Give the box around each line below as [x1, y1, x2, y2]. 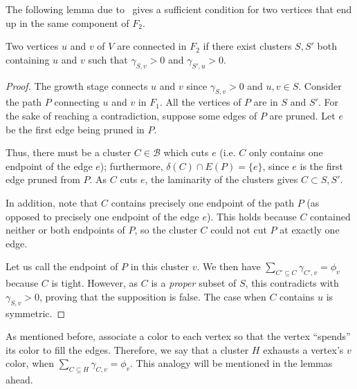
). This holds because [207, 209, 297, 223]
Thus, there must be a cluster [6, 145, 131, 160]
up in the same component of [6, 15, 129, 30]
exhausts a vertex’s [263, 342, 344, 357]
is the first [300, 158, 343, 173]
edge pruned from [6, 172, 80, 187]
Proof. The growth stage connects [6, 78, 148, 93]
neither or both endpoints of [6, 222, 125, 237]
